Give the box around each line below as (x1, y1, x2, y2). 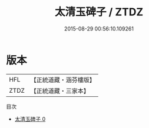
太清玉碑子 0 (14, 115, 46, 122)
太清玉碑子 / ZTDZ (54, 5, 144, 19)
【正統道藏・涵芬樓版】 (30, 76, 96, 84)
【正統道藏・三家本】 (30, 86, 90, 95)
